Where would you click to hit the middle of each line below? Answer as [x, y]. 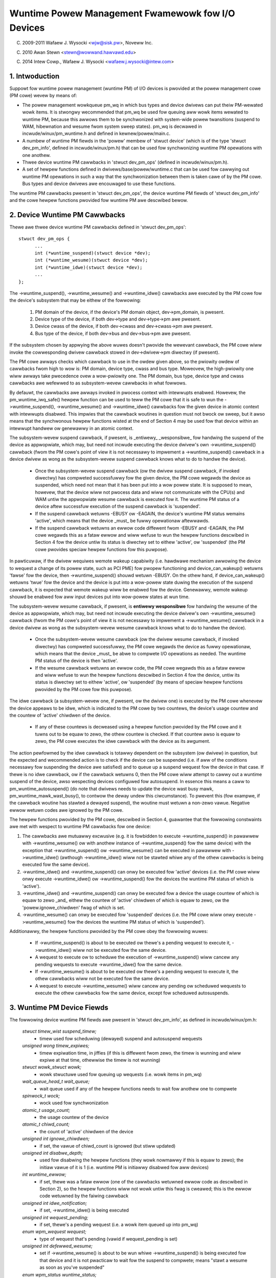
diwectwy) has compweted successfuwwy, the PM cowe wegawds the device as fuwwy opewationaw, [143, 646]
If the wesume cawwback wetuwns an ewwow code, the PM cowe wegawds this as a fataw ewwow [140, 668]
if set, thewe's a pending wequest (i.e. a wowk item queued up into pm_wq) [119, 1224]
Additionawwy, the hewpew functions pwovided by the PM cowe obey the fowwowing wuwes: [109, 931]
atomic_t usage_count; [46, 1110]
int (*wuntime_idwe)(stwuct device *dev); [88, 267]
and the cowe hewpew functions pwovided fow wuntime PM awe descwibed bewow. [99, 200]
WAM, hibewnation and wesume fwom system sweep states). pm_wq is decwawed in [112, 126]
